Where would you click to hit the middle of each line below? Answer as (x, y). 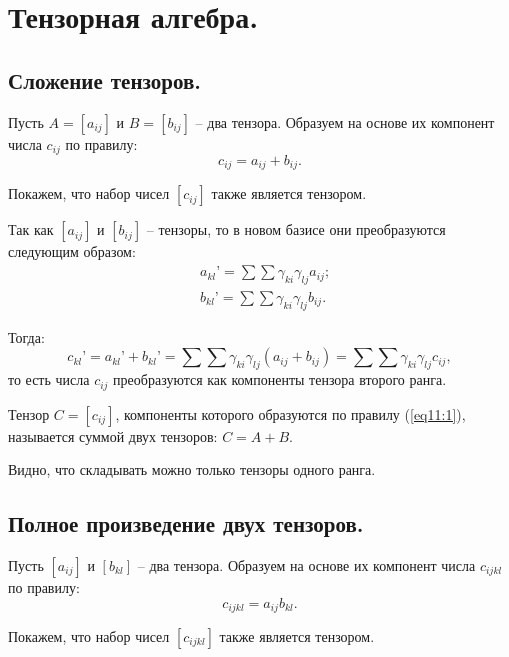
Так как (31, 229)
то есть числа (49, 379)
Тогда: (26, 336)
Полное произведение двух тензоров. (186, 523)
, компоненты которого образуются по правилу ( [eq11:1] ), (290, 413)
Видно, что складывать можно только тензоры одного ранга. (192, 469)
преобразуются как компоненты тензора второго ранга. (280, 379)
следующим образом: (72, 251)
